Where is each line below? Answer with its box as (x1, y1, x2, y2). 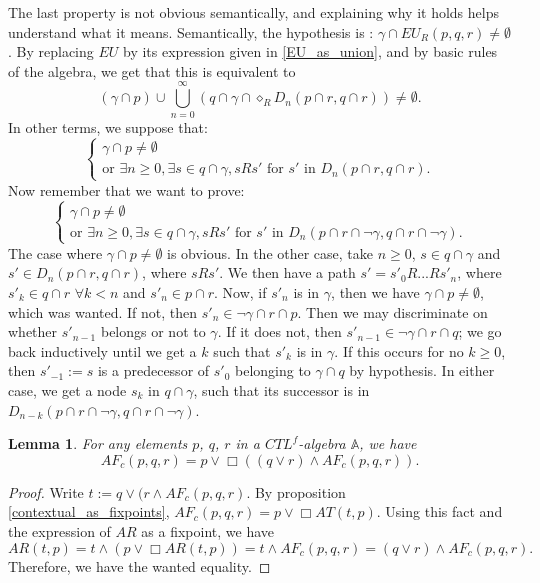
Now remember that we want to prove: (8, 179, 245, 200)
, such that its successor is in (193, 379, 370, 400)
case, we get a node (8, 379, 127, 400)
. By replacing (8, 41, 94, 62)
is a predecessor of (97, 360, 210, 381)
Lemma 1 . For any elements (8, 433, 188, 454)
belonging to (235, 360, 311, 381)
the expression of (8, 520, 111, 541)
